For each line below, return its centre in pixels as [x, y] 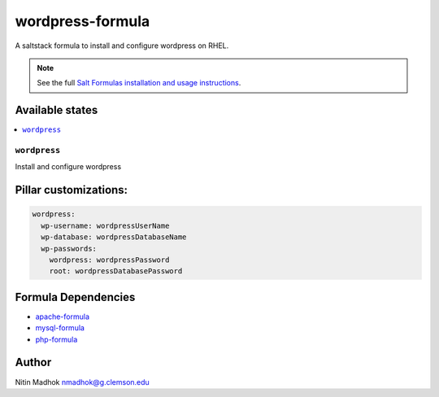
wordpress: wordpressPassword [109, 260]
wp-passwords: [69, 249]
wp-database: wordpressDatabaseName [114, 237]
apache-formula [62, 316]
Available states [57, 110]
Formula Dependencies [75, 297]
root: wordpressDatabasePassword [116, 271]
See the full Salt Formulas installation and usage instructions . [139, 83]
